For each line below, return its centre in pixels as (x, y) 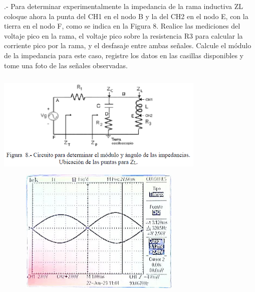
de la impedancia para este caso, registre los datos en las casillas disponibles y (124, 55)
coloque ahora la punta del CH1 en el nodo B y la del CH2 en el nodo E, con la (126, 16)
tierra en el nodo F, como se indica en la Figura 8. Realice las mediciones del (122, 26)
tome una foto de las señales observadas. (66, 65)
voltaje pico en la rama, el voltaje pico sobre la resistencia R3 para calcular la (123, 35)
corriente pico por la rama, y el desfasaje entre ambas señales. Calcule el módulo (128, 45)
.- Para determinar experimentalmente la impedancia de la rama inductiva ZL (123, 6)
